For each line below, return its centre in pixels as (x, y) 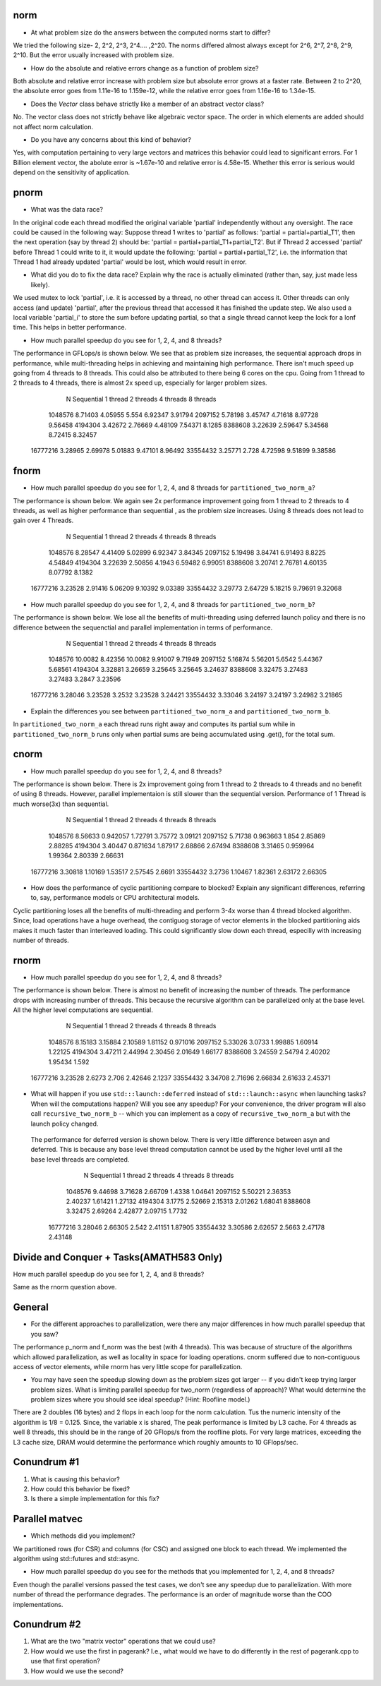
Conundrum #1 (46, 1462)
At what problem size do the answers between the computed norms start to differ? (151, 32)
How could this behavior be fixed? (80, 1488)
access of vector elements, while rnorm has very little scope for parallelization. (128, 1366)
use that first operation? (65, 1661)
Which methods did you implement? (83, 1536)
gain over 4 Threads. (43, 520)
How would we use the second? (77, 1671)
